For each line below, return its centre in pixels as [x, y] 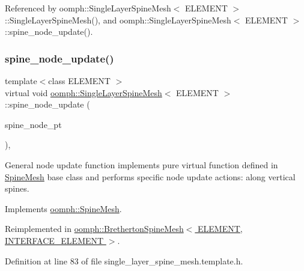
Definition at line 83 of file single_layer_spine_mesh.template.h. [124, 260]
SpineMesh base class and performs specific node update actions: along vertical [150, 176]
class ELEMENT [79, 81]
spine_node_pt [33, 124]
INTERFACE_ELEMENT [54, 240]
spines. [17, 188]
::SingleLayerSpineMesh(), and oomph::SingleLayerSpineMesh [118, 20]
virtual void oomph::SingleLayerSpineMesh [84, 92]
